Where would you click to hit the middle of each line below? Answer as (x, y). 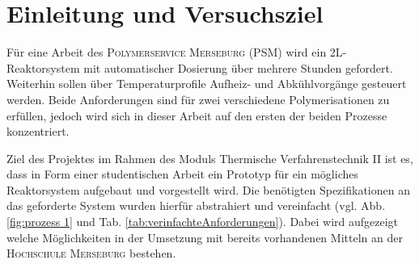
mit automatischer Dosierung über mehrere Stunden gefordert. (238, 67)
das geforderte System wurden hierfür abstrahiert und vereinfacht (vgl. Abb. (196, 205)
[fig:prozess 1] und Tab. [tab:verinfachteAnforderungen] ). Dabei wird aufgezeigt (203, 222)
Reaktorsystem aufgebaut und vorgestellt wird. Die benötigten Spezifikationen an (208, 189)
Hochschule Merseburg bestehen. (91, 253)
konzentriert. (38, 131)
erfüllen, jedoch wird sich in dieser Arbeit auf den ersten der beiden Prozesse (197, 115)
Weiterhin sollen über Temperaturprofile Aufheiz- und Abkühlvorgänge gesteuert (207, 84)
